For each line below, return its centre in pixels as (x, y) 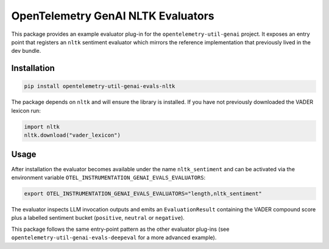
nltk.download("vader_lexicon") (73, 135)
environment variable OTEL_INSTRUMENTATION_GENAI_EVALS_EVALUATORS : (108, 177)
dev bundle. (26, 51)
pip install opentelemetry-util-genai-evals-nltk (100, 86)
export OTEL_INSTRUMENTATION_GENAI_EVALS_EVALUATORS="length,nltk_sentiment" (143, 193)
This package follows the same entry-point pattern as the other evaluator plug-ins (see (120, 229)
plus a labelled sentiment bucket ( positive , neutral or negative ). (98, 218)
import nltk (42, 127)
